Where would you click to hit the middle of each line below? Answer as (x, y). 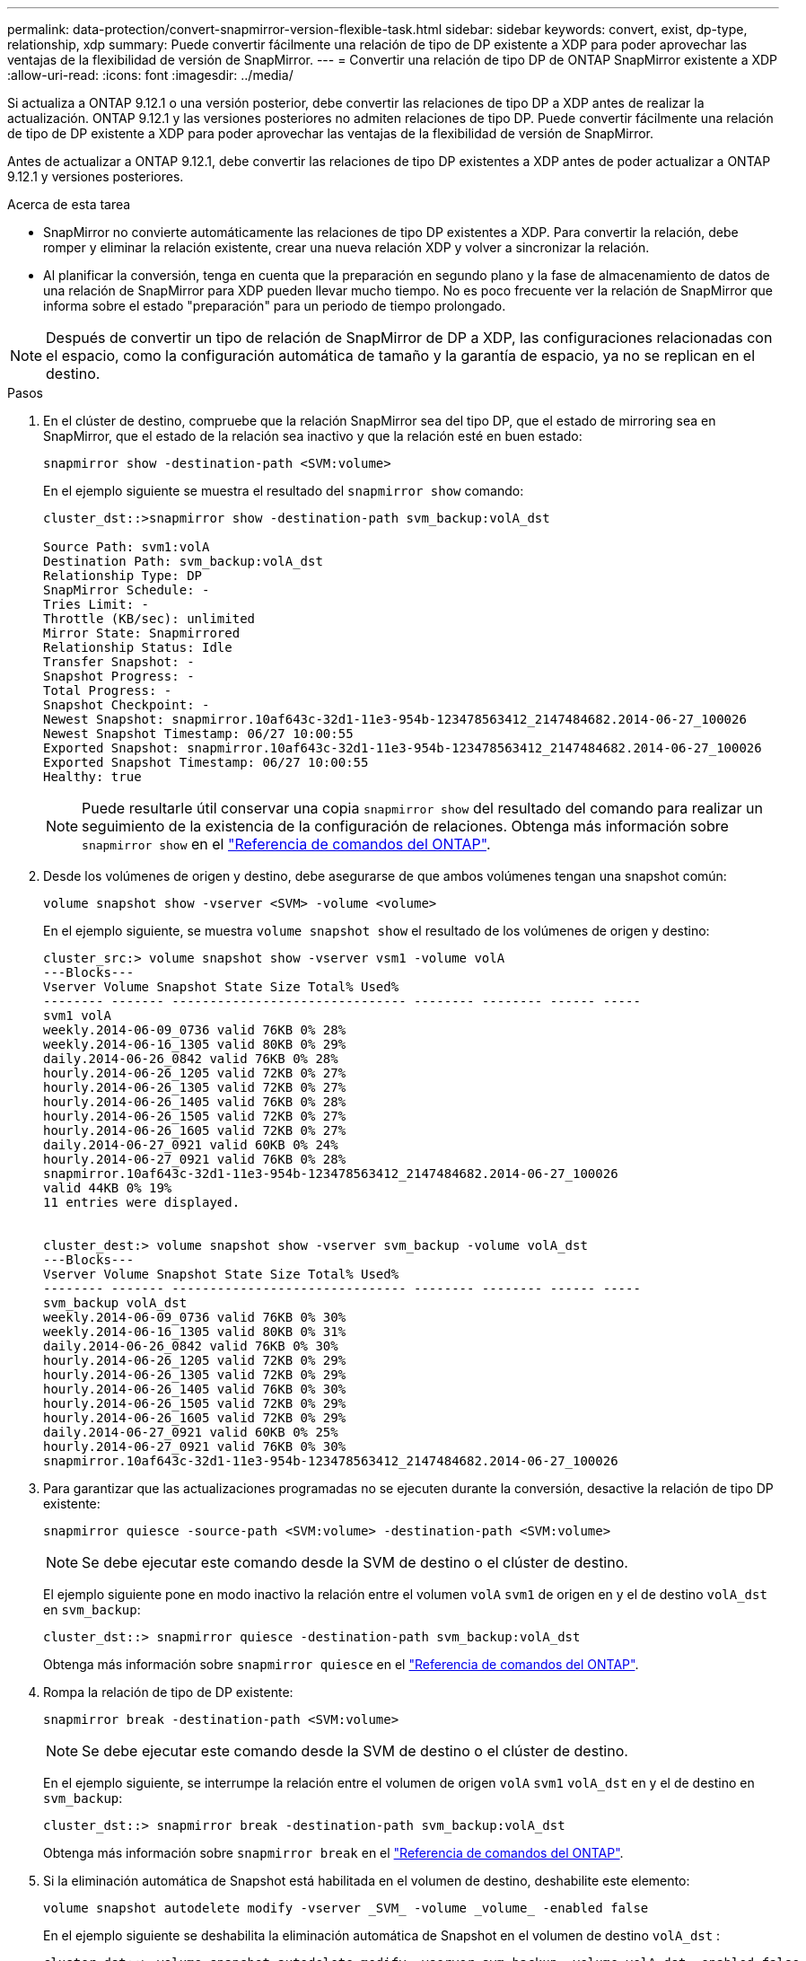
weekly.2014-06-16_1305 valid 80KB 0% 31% (195, 1332)
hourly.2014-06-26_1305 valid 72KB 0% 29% (195, 1375)
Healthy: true (92, 777)
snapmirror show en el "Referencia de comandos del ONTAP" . (286, 844)
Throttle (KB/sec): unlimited (149, 619)
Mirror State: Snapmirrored (142, 633)
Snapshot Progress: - (119, 676)
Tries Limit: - (96, 604)
